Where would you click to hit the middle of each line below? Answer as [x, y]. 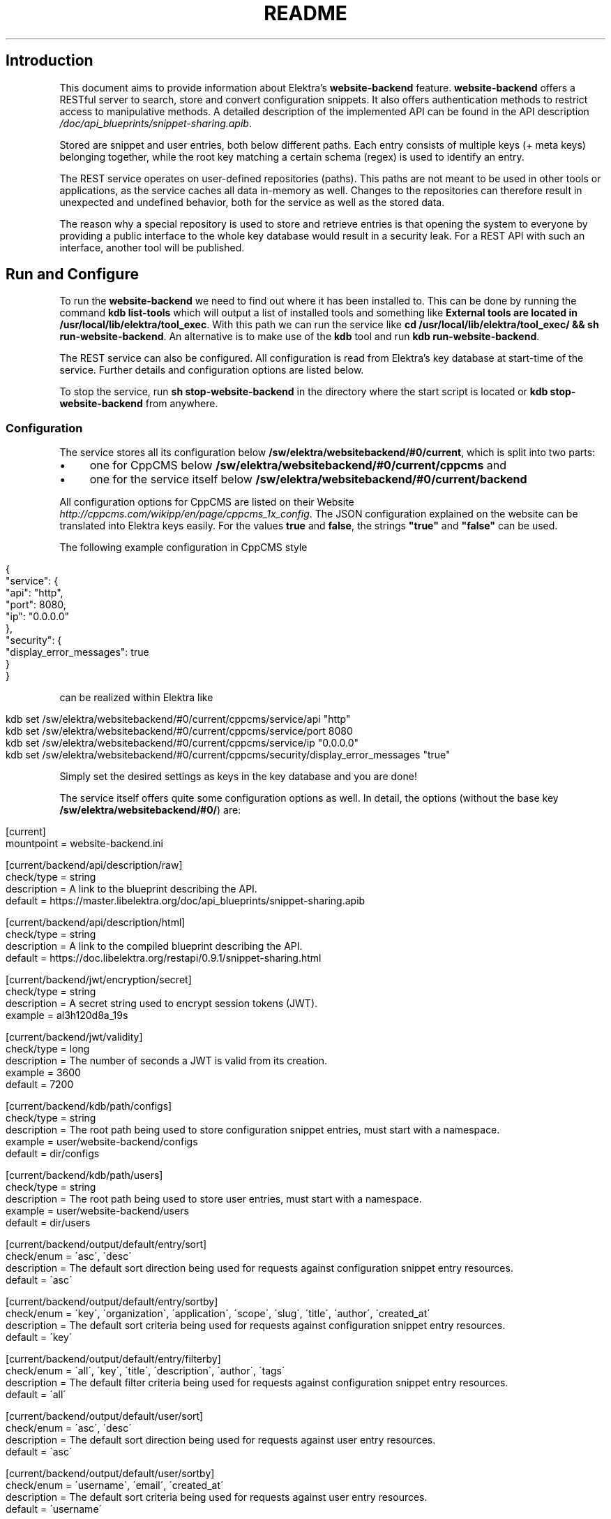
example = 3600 [43, 1073]
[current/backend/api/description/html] [96, 923]
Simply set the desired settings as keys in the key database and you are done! [238, 777]
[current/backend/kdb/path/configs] [89, 1106]
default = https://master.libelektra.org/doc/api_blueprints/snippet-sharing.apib [186, 901]
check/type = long [48, 1049]
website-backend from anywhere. [139, 404]
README [305, 13]
